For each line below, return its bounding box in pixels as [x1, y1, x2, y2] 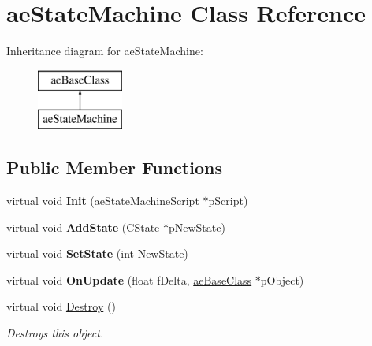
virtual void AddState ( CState [6, 218, 160, 235]
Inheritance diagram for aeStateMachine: [6, 43, 203, 59]
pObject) [260, 271, 304, 288]
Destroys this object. [6, 325, 104, 341]
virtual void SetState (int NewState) [6, 245, 188, 262]
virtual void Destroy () [6, 298, 116, 314]
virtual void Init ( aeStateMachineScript [6, 192, 199, 209]
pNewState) [168, 218, 225, 235]
